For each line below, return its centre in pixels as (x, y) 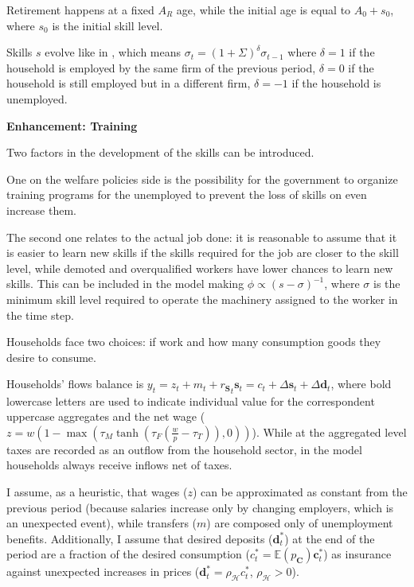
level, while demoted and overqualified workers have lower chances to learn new (200, 268)
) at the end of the (330, 538)
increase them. (41, 210)
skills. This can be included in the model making (125, 284)
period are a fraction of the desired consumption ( (128, 554)
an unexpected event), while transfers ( (102, 523)
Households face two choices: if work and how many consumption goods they (194, 342)
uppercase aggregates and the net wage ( (106, 416)
